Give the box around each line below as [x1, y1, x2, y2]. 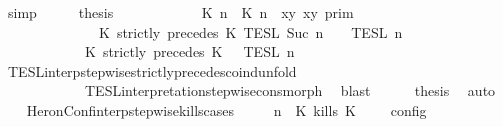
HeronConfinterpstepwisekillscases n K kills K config [26, 99, 427, 120]
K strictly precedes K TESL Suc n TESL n [98, 21, 403, 42]
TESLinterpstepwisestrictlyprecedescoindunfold [7, 60, 297, 81]
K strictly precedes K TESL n [84, 41, 295, 62]
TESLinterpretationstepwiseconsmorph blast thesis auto [84, 80, 496, 101]
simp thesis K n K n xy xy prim [7, 2, 354, 22]
